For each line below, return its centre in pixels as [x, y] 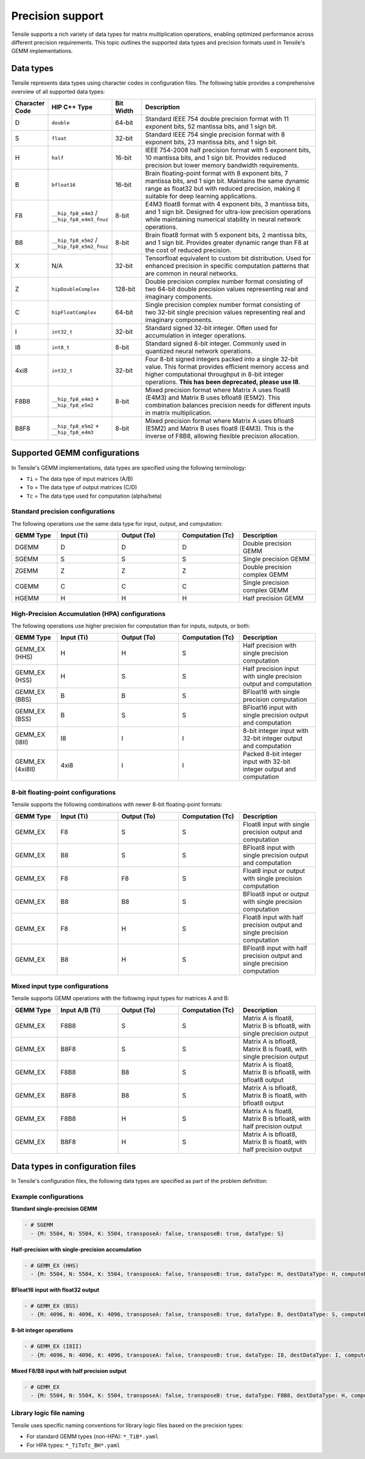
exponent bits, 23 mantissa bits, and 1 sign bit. [211, 142]
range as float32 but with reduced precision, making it [223, 189]
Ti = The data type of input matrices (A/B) [80, 479]
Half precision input [271, 669]
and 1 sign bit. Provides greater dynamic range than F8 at [227, 242]
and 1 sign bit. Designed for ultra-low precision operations [228, 212]
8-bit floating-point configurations [64, 792]
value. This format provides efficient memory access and [227, 367]
